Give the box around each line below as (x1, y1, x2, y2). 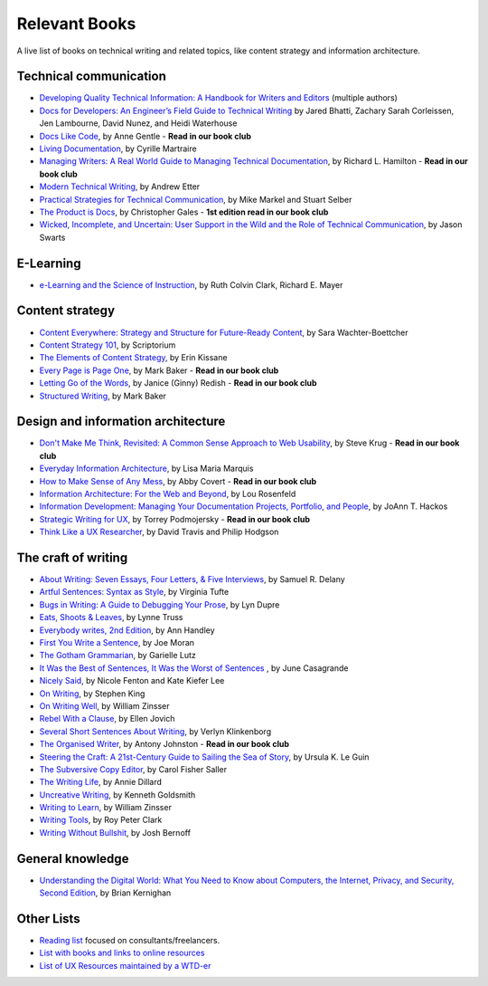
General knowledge (16, 851, 129, 866)
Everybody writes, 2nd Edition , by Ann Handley (39, 625, 216, 636)
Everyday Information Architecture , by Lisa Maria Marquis (39, 463, 254, 474)
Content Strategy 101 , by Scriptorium (39, 340, 176, 350)
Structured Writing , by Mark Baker (39, 390, 167, 401)
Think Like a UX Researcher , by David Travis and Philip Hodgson (39, 526, 279, 538)
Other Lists (16, 911, 80, 926)
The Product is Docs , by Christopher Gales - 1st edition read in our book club (39, 206, 329, 217)
